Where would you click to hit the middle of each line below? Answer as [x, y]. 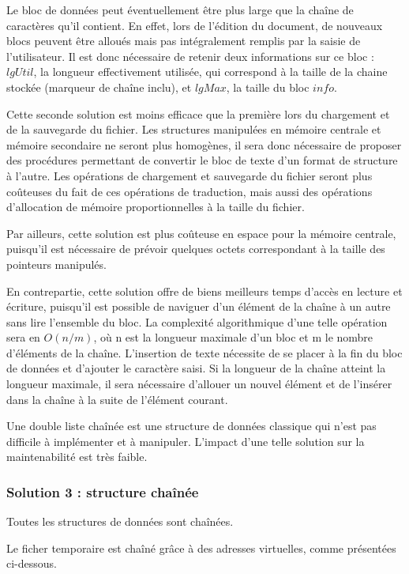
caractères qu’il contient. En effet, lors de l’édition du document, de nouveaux [195, 25]
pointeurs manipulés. [56, 264]
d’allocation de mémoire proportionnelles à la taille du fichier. [156, 207]
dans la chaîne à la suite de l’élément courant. [117, 399]
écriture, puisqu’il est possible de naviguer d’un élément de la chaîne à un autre [199, 306]
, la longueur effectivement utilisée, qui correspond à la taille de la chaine [210, 72]
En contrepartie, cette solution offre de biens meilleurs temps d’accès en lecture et [204, 291]
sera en [23, 337]
